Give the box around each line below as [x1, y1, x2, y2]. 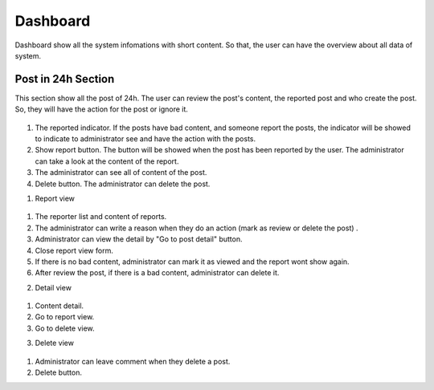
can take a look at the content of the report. [35, 156, 179, 166]
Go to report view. [35, 312, 95, 322]
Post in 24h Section [14, 72, 115, 86]
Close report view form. [35, 246, 114, 255]
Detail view [35, 282, 72, 292]
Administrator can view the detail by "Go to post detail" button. [35, 234, 243, 244]
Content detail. [35, 301, 84, 311]
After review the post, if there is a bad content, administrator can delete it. [35, 268, 280, 278]
